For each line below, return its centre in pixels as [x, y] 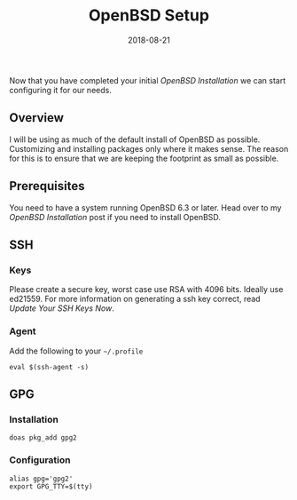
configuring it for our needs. [61, 90]
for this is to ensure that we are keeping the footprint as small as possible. [144, 158]
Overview [37, 118]
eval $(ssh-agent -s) [49, 367]
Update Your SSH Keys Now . [62, 308]
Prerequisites [47, 186]
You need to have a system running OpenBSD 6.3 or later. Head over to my [145, 207]
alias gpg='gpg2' [41, 479]
